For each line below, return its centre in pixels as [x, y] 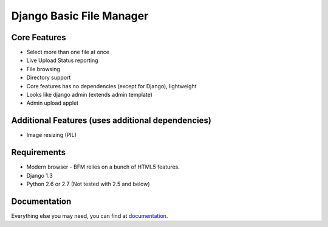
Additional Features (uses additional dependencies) [111, 121]
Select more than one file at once [68, 52]
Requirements [39, 152]
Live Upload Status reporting [62, 60]
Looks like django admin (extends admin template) [90, 95]
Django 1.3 [39, 175]
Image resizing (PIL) [52, 135]
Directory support [49, 78]
